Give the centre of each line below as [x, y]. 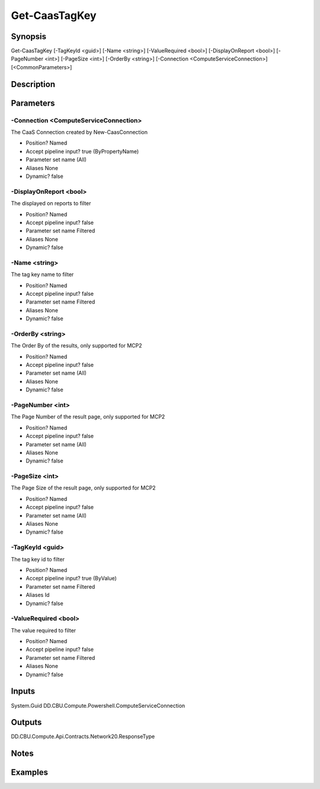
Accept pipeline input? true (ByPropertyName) [82, 151]
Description [33, 84]
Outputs [26, 722]
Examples [30, 773]
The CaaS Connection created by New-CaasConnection [79, 132]
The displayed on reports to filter [51, 203]
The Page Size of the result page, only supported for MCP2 [84, 488]
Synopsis [29, 36]
